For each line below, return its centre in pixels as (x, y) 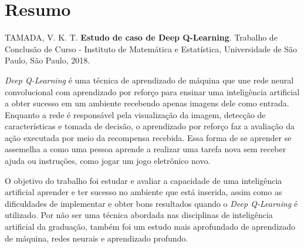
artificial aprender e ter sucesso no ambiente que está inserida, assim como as (143, 192)
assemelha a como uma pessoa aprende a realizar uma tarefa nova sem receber (146, 149)
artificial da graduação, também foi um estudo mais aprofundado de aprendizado (150, 227)
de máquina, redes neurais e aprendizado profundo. (97, 238)
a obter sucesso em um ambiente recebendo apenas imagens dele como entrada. (147, 103)
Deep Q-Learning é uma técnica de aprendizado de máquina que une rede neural (149, 80)
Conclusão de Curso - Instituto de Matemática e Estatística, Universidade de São (151, 48)
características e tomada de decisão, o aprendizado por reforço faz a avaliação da (150, 126)
